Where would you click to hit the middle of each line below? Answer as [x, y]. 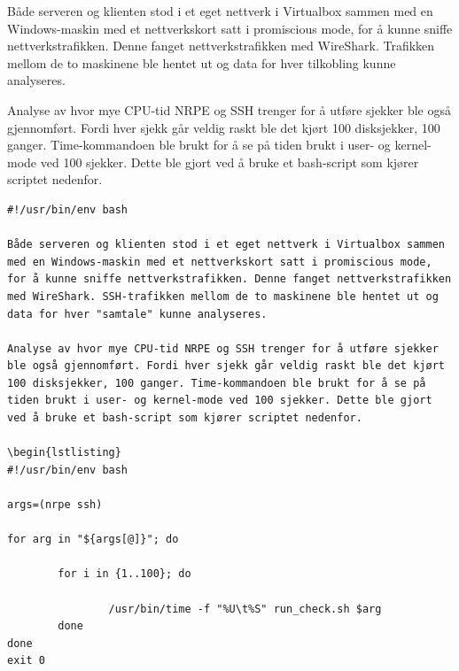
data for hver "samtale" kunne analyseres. [137, 314]
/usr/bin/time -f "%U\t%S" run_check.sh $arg [245, 609]
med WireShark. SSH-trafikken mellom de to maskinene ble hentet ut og [223, 296]
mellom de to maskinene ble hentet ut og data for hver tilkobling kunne [202, 62]
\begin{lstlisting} [64, 453]
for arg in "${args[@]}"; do [93, 540]
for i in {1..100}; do [124, 574]
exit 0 [26, 661]
